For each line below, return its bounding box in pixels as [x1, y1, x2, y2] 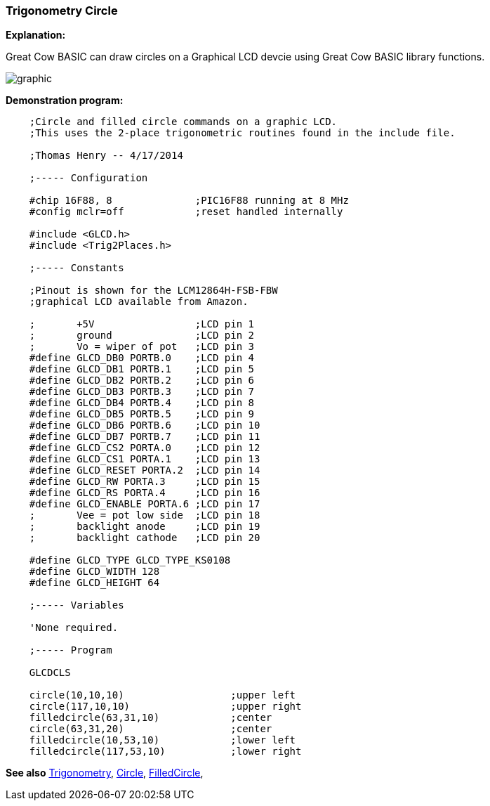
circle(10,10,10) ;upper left [29, 689, 296, 701]
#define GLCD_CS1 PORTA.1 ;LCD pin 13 [29, 453, 260, 465]
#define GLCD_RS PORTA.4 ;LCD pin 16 [29, 487, 260, 499]
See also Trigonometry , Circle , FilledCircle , [6, 767, 204, 779]
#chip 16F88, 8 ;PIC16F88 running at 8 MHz [29, 195, 349, 207]
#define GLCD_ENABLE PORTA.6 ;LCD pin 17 [29, 498, 260, 510]
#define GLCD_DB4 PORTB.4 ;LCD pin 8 [29, 397, 255, 409]
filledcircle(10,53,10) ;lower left [29, 734, 296, 746]
